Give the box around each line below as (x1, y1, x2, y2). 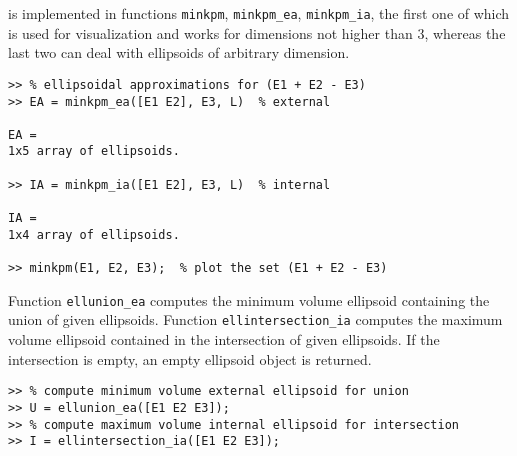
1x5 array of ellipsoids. (8, 144, 180, 159)
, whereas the (424, 22, 506, 43)
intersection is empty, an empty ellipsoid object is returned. (8, 348, 372, 369)
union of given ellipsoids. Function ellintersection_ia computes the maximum (8, 309, 503, 330)
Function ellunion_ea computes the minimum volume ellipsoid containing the (8, 289, 490, 310)
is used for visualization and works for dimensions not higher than (8, 22, 413, 43)
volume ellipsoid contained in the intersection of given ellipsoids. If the (8, 329, 440, 350)
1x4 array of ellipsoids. (8, 227, 180, 242)
